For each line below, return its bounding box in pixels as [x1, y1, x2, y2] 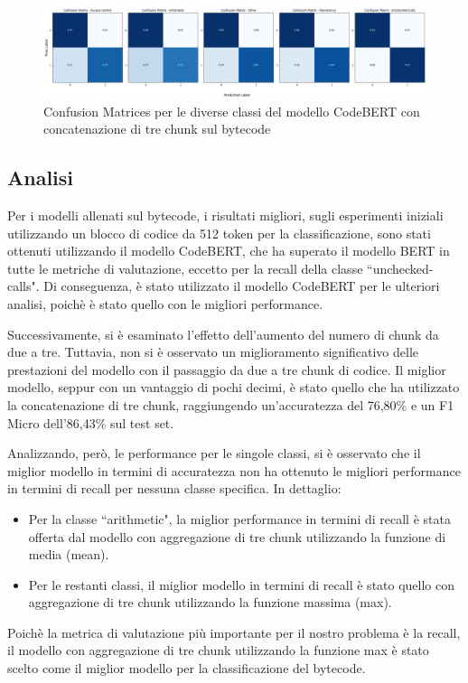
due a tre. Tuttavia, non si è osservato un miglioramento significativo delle [7, 342, 419, 361]
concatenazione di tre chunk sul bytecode [43, 119, 271, 138]
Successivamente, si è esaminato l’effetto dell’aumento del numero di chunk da [7, 324, 439, 343]
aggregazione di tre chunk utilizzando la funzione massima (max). [28, 593, 392, 612]
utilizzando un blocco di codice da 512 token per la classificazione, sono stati [7, 223, 431, 242]
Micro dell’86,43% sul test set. [7, 413, 174, 432]
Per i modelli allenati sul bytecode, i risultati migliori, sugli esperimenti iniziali [7, 206, 444, 225]
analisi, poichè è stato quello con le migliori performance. [7, 294, 323, 313]
